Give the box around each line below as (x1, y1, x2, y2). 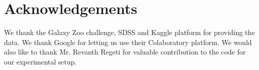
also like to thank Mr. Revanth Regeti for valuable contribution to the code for (4, 46, 246, 57)
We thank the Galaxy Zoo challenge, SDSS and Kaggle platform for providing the (4, 27, 255, 37)
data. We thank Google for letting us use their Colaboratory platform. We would (4, 36, 252, 47)
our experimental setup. (4, 56, 77, 66)
